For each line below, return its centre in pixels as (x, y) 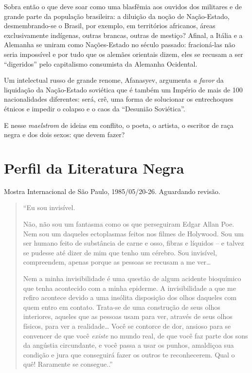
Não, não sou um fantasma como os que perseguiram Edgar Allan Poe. (129, 224)
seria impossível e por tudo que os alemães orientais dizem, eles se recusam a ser (124, 54)
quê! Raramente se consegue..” (68, 364)
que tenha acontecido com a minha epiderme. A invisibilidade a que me (130, 288)
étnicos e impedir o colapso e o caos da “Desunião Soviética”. (95, 108)
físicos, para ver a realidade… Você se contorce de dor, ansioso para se (127, 326)
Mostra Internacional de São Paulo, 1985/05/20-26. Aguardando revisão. (112, 191)
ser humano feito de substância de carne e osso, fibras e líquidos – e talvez (134, 243)
